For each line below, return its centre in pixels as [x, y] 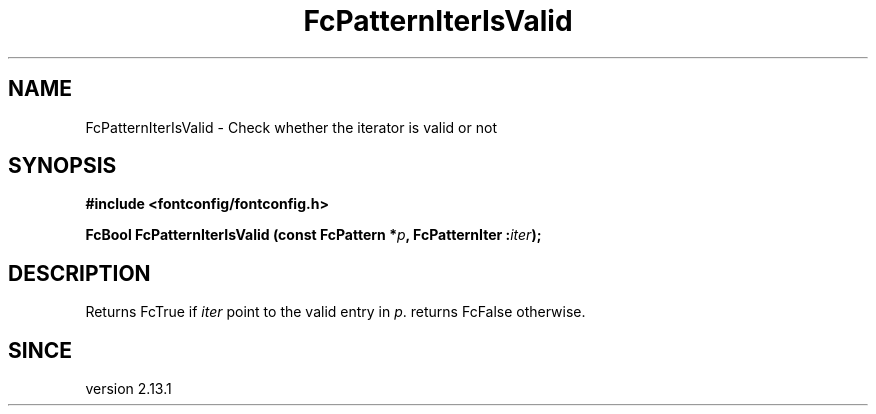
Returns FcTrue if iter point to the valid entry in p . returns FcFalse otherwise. [335, 312]
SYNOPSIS [62, 166]
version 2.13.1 [128, 389]
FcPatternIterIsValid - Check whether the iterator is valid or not [291, 127]
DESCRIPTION [79, 273]
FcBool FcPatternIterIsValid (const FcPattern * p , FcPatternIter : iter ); [313, 235]
